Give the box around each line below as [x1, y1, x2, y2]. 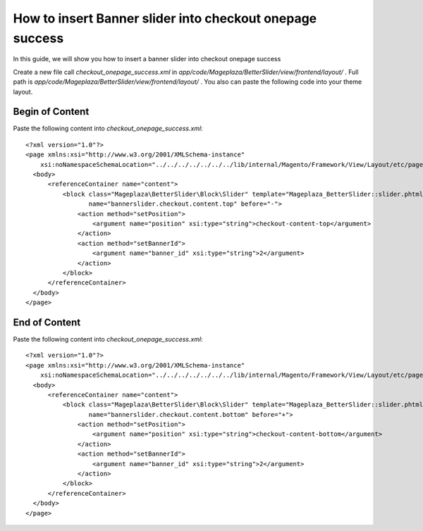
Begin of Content [13, 106, 90, 118]
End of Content [13, 316, 81, 328]
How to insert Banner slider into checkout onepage [13, 11, 317, 26]
